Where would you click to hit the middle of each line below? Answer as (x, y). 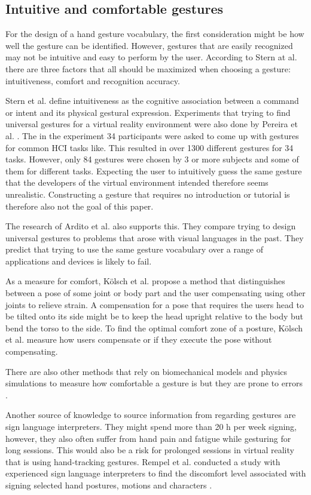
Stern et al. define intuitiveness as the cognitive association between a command (152, 101)
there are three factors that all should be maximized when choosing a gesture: (148, 68)
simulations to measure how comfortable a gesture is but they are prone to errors (154, 383)
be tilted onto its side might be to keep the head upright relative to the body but (155, 316)
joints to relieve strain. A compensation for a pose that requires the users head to (155, 304)
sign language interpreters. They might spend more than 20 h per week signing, (151, 427)
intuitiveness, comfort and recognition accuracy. (93, 80)
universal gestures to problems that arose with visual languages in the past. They (155, 237)
